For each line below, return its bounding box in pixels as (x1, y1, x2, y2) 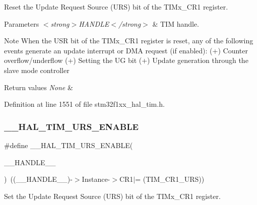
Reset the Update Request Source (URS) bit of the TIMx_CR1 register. (4, 2, 228, 12)
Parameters (4, 18, 39, 29)
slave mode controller (4, 64, 70, 75)
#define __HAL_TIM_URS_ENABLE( (4, 140, 133, 150)
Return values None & (4, 82, 73, 92)
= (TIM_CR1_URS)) (135, 174, 205, 184)
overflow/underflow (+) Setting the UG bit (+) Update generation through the (4, 55, 248, 65)
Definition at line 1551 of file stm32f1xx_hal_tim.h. (4, 99, 165, 109)
